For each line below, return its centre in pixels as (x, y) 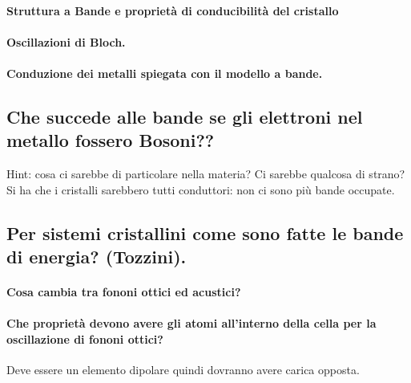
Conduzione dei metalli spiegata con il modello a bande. (165, 73)
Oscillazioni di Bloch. (66, 41)
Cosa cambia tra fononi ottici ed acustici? (124, 292)
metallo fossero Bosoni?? (111, 140)
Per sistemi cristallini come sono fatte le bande (205, 232)
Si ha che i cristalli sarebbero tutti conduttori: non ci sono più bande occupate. (201, 189)
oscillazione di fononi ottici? (85, 338)
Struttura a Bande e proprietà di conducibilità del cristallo (173, 10)
